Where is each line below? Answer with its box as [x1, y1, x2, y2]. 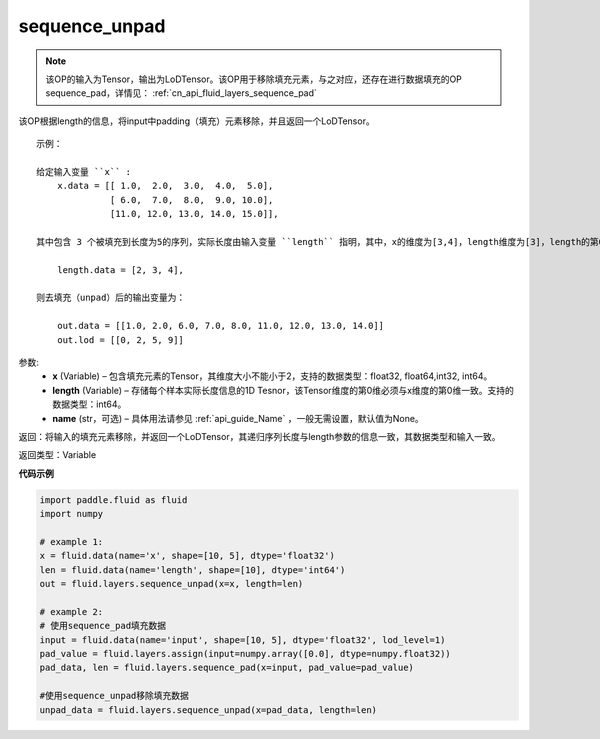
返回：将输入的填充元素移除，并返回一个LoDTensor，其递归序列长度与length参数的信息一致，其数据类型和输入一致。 [18, 430, 501, 442]
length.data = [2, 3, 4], [56, 264, 185, 275]
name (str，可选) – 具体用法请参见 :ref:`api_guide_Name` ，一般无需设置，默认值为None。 [52, 412, 424, 424]
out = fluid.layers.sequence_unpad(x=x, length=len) [39, 578, 304, 590]
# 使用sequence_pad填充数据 [39, 620, 167, 632]
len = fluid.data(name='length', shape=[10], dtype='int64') [39, 564, 346, 575]
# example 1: [39, 536, 104, 547]
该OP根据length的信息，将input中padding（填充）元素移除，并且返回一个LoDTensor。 [18, 115, 375, 127]
